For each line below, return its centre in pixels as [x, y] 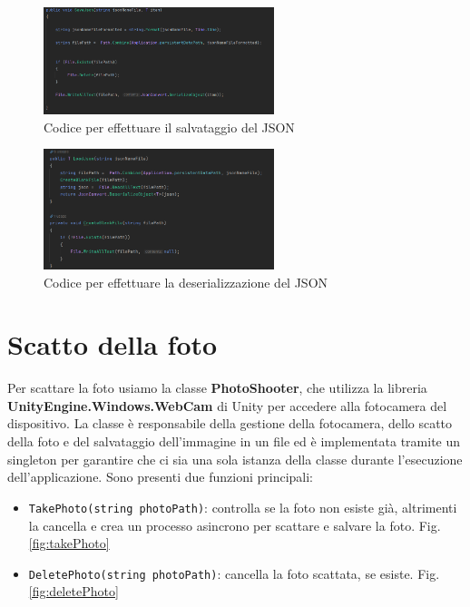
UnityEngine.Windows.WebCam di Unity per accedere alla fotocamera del [227, 405]
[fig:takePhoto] [69, 543]
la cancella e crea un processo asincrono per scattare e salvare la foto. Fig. [235, 525]
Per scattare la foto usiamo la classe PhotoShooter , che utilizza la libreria [217, 388]
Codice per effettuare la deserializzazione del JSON [186, 282]
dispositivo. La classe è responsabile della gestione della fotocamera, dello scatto [230, 423]
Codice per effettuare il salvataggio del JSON [169, 127]
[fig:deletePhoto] [73, 591]
